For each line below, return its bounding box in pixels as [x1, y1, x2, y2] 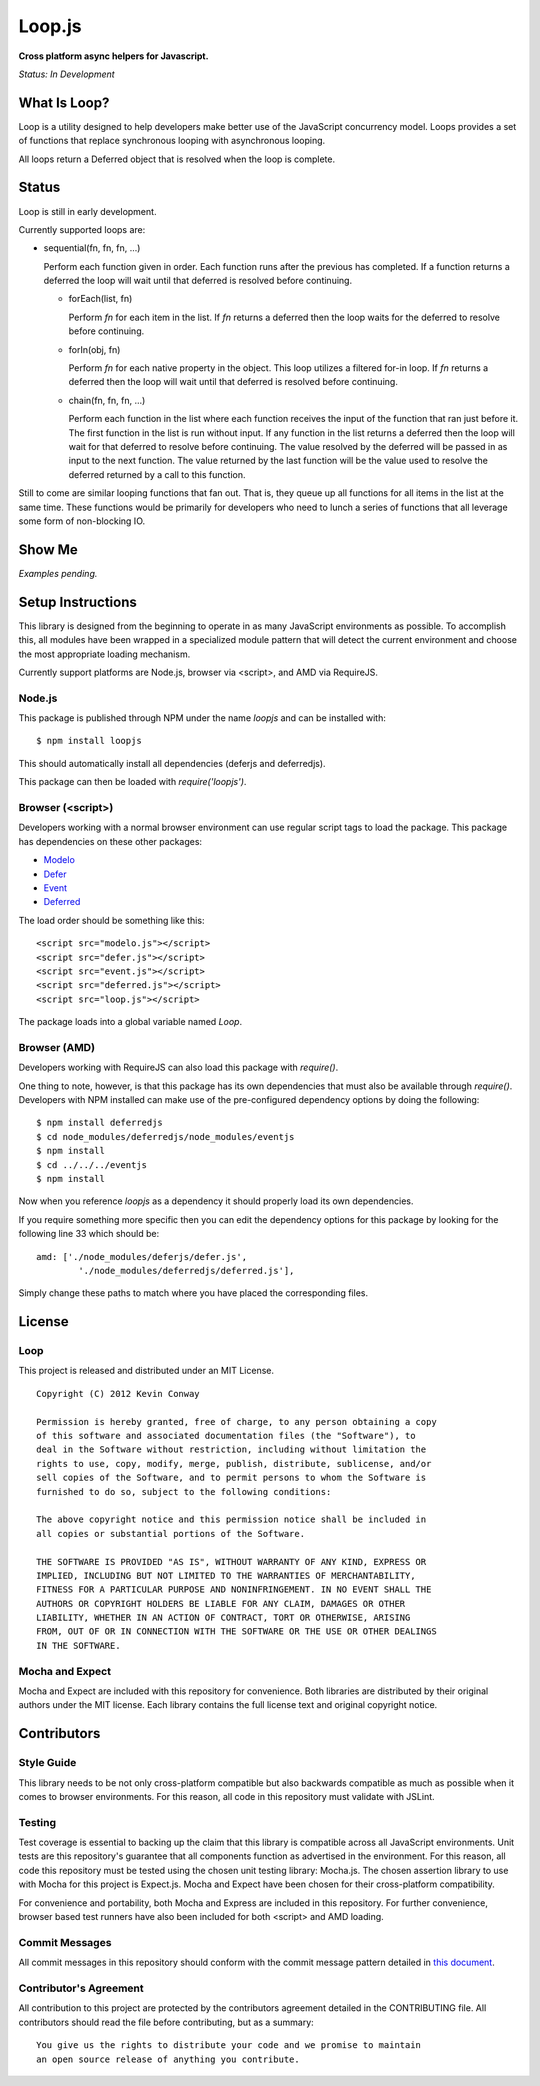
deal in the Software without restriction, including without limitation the [36, 1444, 427, 1455]
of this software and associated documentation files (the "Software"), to [36, 1430, 416, 1442]
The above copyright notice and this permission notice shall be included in [36, 1514, 427, 1525]
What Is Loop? [18, 94, 110, 111]
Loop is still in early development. [18, 205, 157, 217]
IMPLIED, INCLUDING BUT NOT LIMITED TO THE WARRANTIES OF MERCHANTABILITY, [36, 1570, 416, 1581]
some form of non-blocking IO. [18, 515, 146, 527]
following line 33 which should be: [18, 1228, 160, 1240]
